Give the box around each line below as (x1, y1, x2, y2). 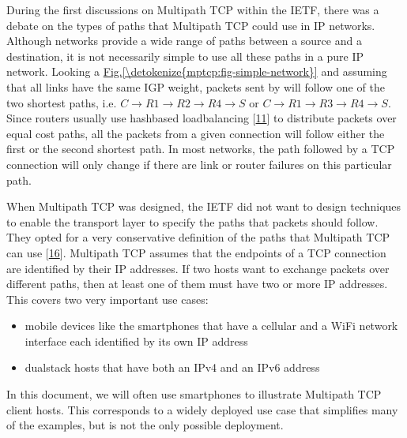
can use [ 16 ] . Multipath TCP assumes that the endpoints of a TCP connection (6, 244, 386, 260)
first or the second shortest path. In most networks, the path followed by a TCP (6, 140, 395, 157)
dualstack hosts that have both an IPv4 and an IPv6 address (24, 359, 320, 376)
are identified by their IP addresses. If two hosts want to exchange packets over (6, 260, 390, 276)
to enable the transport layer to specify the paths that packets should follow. (6, 213, 379, 230)
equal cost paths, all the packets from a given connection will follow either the (6, 125, 385, 141)
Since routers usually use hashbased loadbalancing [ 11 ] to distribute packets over (6, 110, 397, 126)
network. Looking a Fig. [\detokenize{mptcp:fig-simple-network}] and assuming (6, 63, 387, 80)
